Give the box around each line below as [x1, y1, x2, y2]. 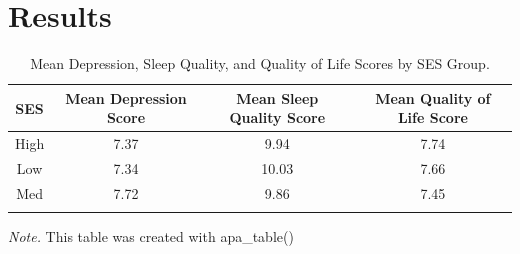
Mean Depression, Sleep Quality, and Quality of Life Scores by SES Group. [30, 53, 490, 74]
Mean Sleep [236, 87, 319, 108]
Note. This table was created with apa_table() [8, 226, 294, 247]
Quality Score [229, 107, 326, 128]
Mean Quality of [375, 87, 491, 108]
